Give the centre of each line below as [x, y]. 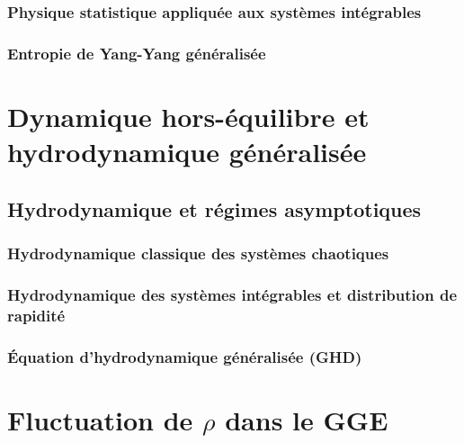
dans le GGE [307, 419]
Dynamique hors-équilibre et [188, 116]
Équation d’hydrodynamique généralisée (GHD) [185, 356]
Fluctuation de [100, 419]
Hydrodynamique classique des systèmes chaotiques [198, 253]
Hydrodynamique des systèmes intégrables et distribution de [232, 294]
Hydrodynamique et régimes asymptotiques [214, 208]
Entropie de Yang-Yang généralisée [137, 53]
